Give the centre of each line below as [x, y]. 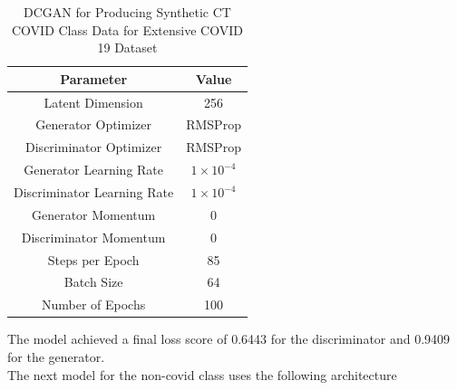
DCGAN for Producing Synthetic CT [127, 12]
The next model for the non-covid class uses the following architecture [202, 374]
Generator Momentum [93, 214]
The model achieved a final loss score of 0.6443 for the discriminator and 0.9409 [229, 339]
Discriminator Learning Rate [94, 192]
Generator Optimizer [93, 124]
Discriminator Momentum [93, 237]
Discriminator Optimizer [94, 147]
